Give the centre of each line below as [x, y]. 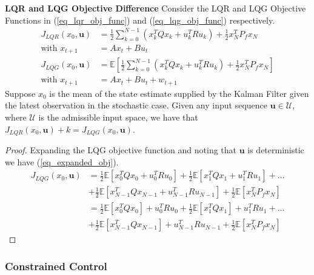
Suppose [20, 93]
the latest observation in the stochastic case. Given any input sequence [136, 105]
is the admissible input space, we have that [118, 117]
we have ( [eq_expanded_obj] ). [62, 161]
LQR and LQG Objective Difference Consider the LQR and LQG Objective [155, 8]
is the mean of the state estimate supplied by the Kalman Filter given [179, 93]
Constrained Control [56, 266]
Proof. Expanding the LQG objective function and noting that [121, 149]
